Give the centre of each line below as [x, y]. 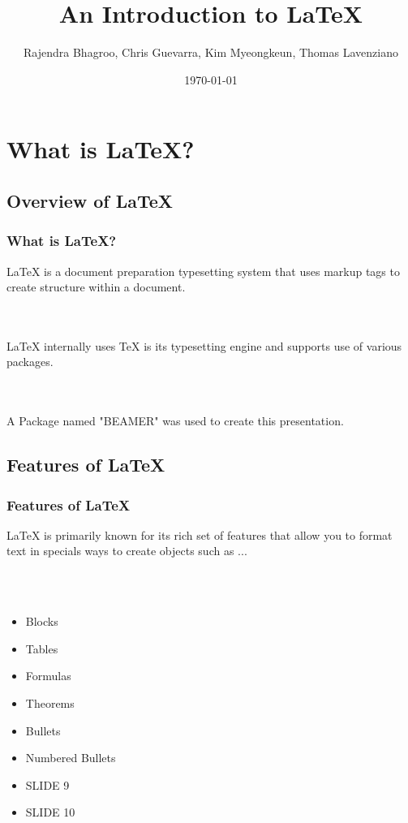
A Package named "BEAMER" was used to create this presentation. [175, 421]
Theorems [50, 703]
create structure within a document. [96, 287]
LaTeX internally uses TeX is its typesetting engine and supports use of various [204, 345]
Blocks [42, 621]
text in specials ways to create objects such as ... [127, 551]
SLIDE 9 [47, 784]
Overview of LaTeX [90, 200]
